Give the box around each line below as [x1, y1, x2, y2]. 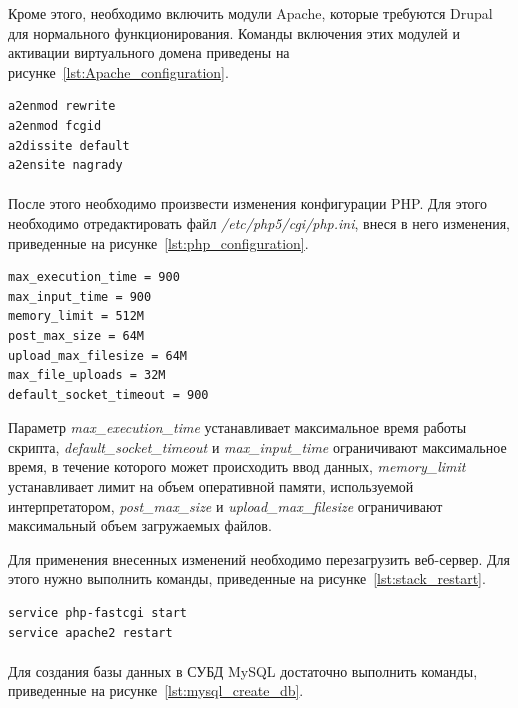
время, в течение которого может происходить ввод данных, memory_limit [8, 456, 466, 477]
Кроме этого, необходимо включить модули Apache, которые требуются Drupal [8, 3, 493, 23]
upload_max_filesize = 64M [8, 348, 187, 363]
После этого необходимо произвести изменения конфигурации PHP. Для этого [8, 193, 487, 214]
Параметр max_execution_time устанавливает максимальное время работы [8, 417, 467, 438]
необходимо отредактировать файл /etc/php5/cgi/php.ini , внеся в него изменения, [8, 212, 511, 233]
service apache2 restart [8, 625, 173, 640]
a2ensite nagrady [8, 158, 123, 173]
